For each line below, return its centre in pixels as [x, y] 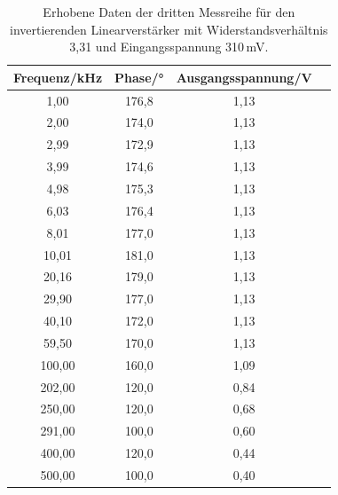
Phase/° [139, 77]
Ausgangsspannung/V [244, 77]
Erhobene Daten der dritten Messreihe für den [169, 12]
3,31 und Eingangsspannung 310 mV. [169, 47]
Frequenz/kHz [58, 77]
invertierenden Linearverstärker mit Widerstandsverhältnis [169, 29]
